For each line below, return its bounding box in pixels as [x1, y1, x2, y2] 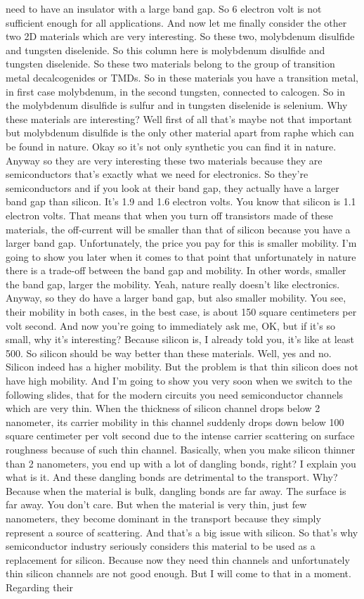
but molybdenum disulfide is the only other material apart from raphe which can [6, 125, 354, 140]
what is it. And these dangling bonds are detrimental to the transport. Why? [6, 470, 338, 484]
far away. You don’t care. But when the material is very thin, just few [6, 497, 307, 512]
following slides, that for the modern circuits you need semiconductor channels [6, 387, 344, 401]
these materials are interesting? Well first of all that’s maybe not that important [6, 111, 352, 126]
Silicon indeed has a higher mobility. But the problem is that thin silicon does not [6, 359, 358, 374]
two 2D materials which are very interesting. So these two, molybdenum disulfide [6, 29, 355, 44]
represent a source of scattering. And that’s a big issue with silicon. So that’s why [6, 524, 358, 539]
